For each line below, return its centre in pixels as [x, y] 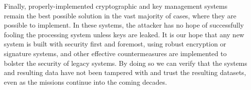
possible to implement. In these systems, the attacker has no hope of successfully [124, 25]
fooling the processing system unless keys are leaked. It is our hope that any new [124, 34]
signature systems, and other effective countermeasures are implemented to [115, 53]
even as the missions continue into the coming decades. [85, 82]
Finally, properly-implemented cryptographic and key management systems [116, 6]
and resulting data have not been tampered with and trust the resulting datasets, [125, 72]
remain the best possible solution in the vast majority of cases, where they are [120, 15]
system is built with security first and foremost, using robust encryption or [115, 44]
